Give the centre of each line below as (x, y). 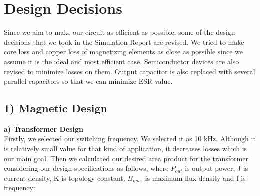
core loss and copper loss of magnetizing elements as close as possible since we (123, 52)
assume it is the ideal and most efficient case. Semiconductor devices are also (122, 61)
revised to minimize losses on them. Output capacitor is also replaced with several (130, 71)
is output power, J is (217, 168)
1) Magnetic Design (56, 108)
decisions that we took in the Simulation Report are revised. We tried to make (124, 42)
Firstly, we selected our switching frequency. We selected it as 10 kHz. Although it (130, 139)
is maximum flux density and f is (195, 178)
